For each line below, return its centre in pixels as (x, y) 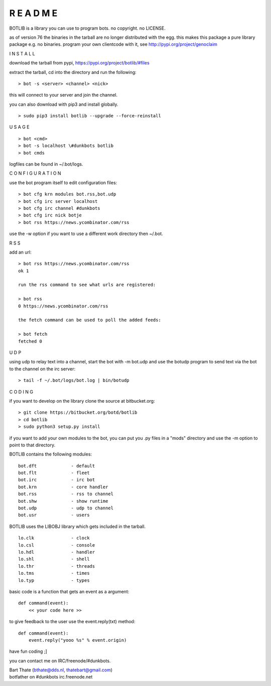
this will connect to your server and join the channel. (63, 95)
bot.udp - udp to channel (66, 508)
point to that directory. (32, 445)
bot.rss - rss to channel (66, 494)
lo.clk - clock (54, 538)
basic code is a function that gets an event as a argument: (69, 591)
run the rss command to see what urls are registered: (87, 285)
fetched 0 (30, 341)
